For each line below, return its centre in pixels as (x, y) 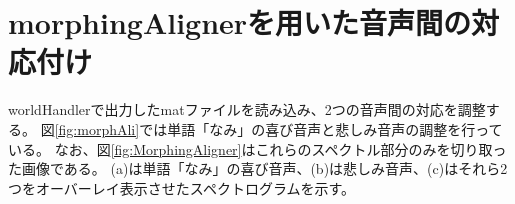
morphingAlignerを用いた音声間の (240, 22)
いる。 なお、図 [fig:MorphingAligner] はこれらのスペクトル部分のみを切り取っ (257, 148)
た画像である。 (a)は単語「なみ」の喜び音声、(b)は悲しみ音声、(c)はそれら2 (258, 168)
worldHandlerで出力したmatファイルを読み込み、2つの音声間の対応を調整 (247, 109)
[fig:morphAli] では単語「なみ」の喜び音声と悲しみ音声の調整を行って (278, 128)
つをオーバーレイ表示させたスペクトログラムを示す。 (182, 187)
